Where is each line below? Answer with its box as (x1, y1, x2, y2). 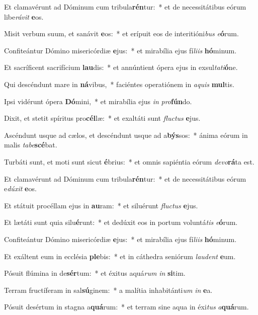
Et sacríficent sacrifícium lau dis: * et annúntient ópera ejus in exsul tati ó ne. (4, 62, 238, 72)
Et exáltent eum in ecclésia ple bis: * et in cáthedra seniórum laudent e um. (4, 251, 236, 261)
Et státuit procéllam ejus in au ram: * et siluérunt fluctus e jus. (4, 200, 198, 210)
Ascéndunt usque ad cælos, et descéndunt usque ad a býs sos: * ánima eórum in (4, 129, 248, 140)
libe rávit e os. (4, 11, 44, 22)
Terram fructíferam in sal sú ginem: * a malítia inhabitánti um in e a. (4, 284, 213, 295)
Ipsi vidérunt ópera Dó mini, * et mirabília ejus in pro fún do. (4, 96, 192, 106)
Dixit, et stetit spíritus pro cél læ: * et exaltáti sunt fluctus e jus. (4, 113, 201, 123)
